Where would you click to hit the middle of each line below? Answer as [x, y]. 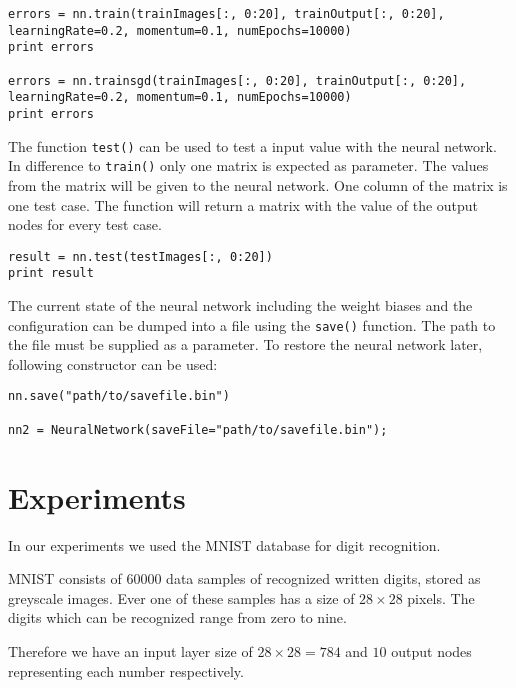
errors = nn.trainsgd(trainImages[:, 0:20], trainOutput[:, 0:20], [237, 80]
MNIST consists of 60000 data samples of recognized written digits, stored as [244, 578]
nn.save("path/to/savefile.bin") [119, 396]
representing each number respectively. [126, 670]
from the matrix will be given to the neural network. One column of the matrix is [258, 184]
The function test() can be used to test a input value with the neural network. [252, 145]
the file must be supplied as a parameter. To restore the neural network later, [245, 344]
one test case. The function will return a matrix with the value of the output [243, 204]
